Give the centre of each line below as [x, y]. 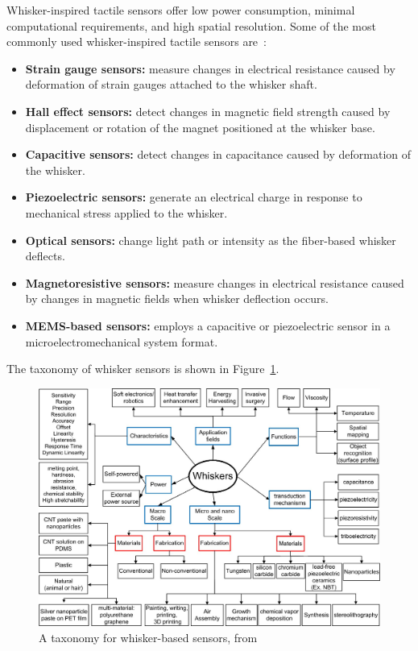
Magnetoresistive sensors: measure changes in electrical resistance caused [215, 282]
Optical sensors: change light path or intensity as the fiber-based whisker [211, 240]
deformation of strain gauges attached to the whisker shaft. [171, 84]
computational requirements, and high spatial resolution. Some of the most [191, 25]
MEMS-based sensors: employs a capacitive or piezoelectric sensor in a [208, 325]
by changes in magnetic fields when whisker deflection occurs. [177, 299]
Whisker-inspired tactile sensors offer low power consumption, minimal [181, 10]
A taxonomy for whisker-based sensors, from [148, 637]
